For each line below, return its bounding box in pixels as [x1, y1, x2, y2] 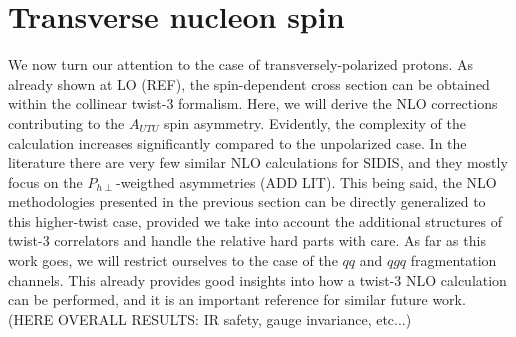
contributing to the [8, 112, 125, 133]
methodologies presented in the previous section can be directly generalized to [8, 191, 486, 212]
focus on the [8, 171, 83, 192]
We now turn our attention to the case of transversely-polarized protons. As [8, 54, 473, 75]
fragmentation [410, 250, 497, 271]
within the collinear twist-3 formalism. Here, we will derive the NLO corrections [8, 93, 498, 114]
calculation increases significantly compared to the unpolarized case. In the [8, 132, 467, 153]
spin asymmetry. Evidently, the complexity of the [164, 112, 466, 133]
